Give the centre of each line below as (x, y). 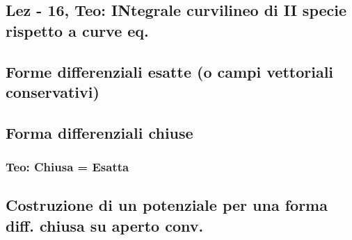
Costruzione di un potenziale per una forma (167, 205)
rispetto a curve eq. (77, 30)
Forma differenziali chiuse (99, 132)
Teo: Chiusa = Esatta (67, 167)
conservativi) (53, 91)
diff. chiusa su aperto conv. (105, 225)
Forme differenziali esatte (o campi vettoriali (170, 71)
